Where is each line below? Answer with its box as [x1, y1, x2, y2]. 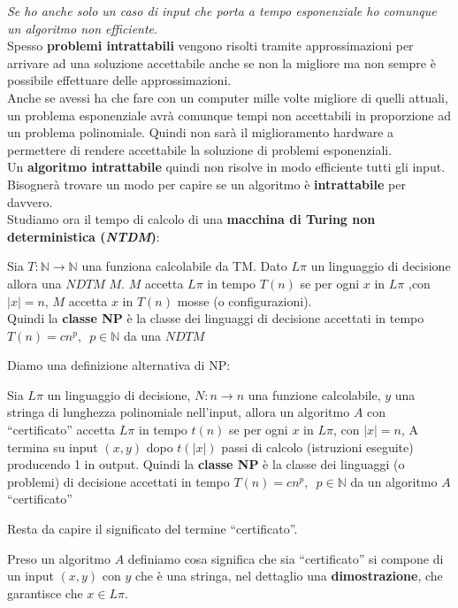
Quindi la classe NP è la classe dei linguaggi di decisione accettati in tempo [7, 309, 424, 327]
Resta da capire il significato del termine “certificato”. [7, 519, 298, 538]
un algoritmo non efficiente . [7, 19, 157, 37]
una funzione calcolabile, [248, 385, 381, 404]
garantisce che [7, 583, 83, 602]
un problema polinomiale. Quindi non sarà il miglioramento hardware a [7, 123, 394, 142]
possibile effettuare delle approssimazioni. [7, 71, 232, 89]
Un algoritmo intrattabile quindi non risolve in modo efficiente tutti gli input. [7, 158, 446, 176]
